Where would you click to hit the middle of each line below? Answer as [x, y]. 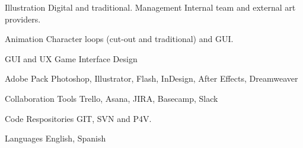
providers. [23, 19]
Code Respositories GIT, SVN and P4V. [78, 118]
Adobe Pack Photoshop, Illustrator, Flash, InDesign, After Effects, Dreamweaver [151, 78]
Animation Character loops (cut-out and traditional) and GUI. [119, 39]
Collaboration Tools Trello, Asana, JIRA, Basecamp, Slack [111, 98]
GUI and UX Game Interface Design [71, 58]
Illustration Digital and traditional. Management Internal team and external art [150, 7]
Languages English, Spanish [55, 138]
